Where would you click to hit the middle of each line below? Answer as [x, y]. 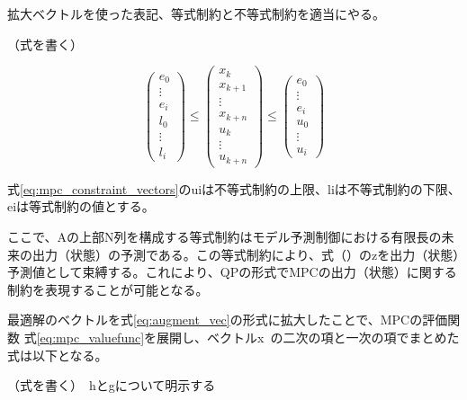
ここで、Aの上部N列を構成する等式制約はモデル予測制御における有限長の [225, 236]
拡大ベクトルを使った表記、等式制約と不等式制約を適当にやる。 [196, 13]
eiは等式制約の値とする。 [81, 206]
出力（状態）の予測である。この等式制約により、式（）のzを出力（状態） [246, 254]
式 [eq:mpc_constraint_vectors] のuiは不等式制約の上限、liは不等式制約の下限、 [234, 188]
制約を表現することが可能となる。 [108, 289]
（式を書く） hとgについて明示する [112, 385]
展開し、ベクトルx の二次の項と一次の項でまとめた [308, 337]
